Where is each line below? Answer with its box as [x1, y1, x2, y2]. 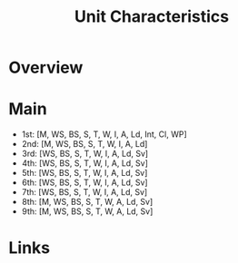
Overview [8, 57, 84, 78]
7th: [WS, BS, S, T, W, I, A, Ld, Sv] [21, 187, 148, 198]
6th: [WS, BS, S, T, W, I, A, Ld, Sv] [21, 177, 148, 188]
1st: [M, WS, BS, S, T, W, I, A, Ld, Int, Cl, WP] [21, 129, 187, 140]
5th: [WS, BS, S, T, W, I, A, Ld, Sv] [21, 168, 148, 179]
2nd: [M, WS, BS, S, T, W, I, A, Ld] [21, 139, 148, 150]
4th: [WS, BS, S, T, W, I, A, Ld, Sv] [21, 158, 149, 169]
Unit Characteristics [74, 6, 229, 27]
